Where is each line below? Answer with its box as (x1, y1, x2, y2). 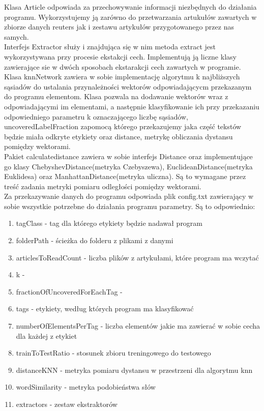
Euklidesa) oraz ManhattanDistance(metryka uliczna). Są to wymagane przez (4, 171, 246, 182)
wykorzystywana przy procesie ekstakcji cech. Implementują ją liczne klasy (4, 51, 237, 62)
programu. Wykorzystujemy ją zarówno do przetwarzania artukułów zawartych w (4, 11, 257, 22)
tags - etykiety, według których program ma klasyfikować (16, 303, 194, 314)
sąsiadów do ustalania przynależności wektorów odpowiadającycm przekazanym (4, 81, 252, 92)
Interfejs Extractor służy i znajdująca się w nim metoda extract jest (4, 41, 216, 52)
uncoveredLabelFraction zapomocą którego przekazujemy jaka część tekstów (4, 121, 242, 132)
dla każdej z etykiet (16, 330, 77, 341)
